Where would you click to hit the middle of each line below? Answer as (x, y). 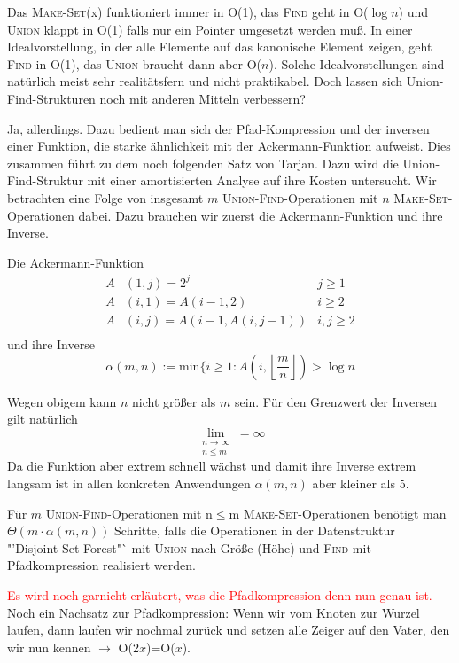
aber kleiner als (354, 483)
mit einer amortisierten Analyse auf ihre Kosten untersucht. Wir (262, 180)
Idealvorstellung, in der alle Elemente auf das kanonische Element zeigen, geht (220, 47)
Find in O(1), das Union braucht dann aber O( (135, 63)
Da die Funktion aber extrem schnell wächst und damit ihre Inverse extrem (212, 466)
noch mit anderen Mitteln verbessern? (202, 98)
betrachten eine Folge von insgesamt (105, 197)
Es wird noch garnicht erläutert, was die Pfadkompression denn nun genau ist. (220, 594)
